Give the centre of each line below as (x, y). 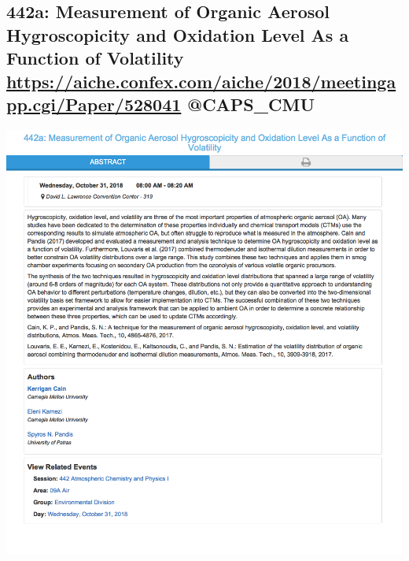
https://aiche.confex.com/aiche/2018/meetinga (201, 81)
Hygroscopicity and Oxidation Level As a (178, 34)
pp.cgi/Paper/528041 (94, 104)
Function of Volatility (95, 58)
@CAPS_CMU (251, 104)
